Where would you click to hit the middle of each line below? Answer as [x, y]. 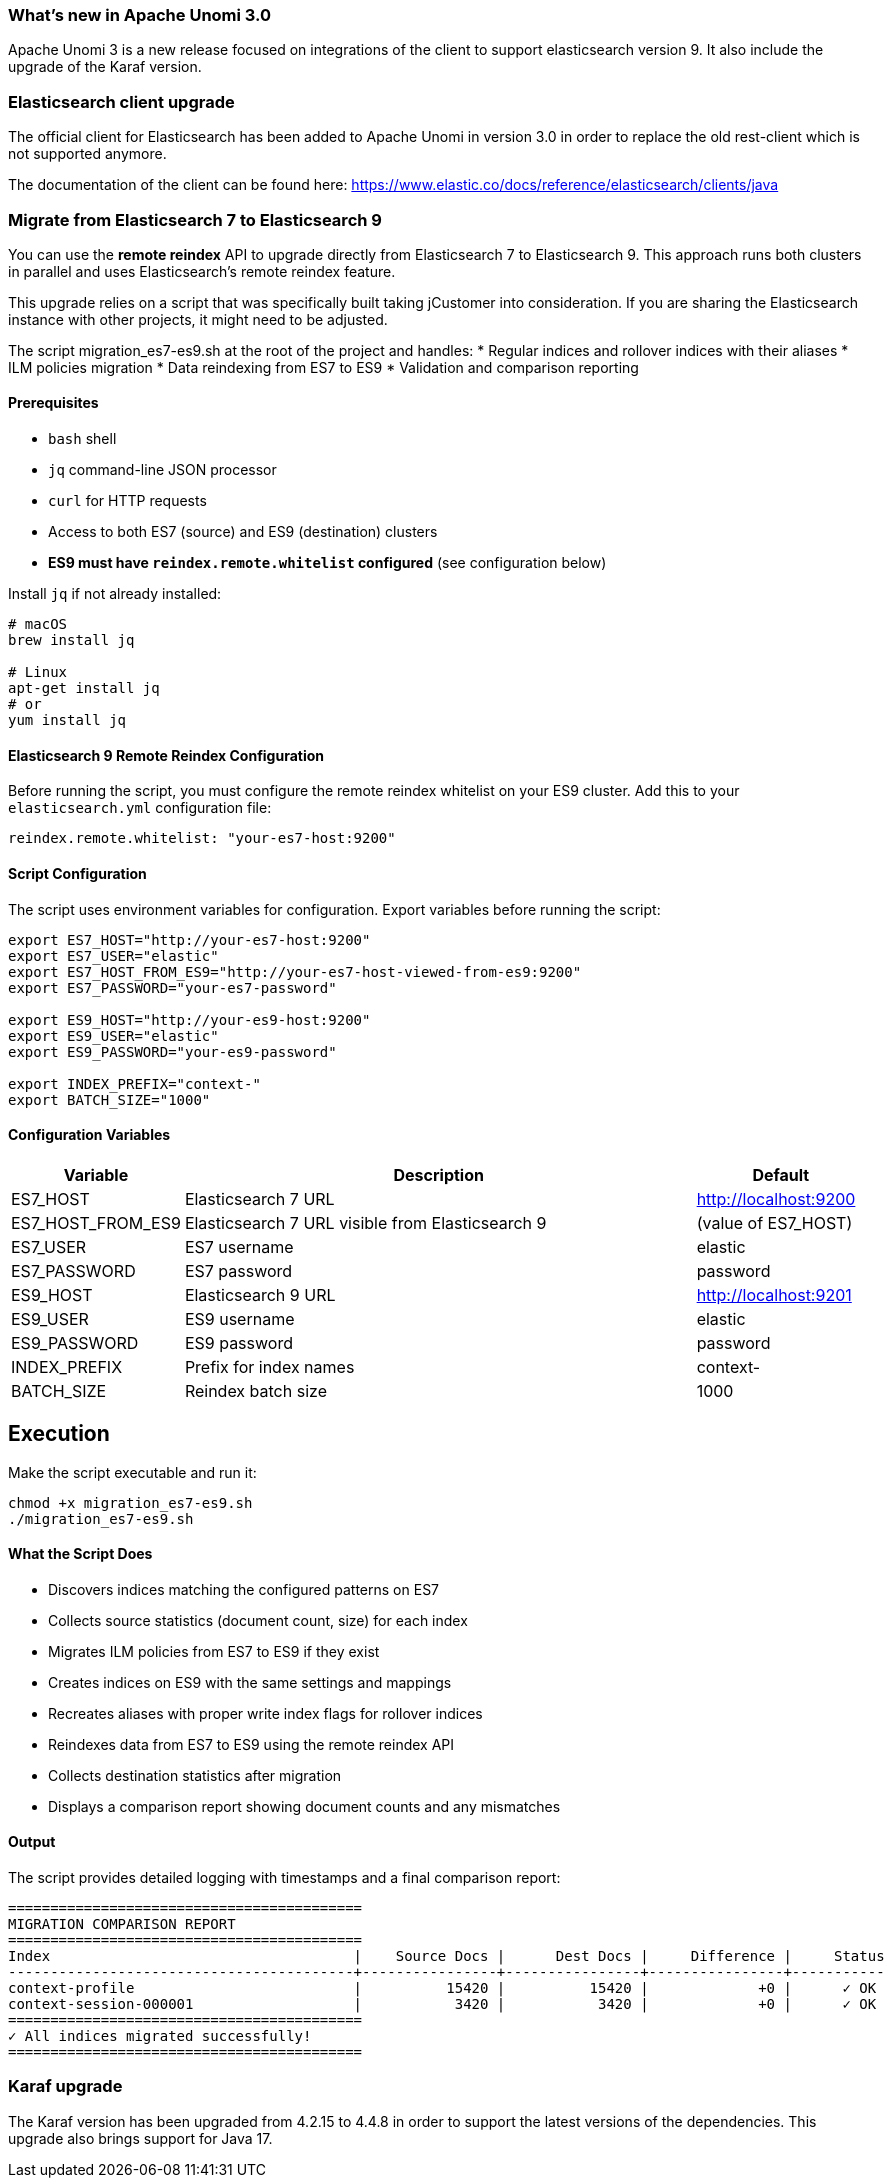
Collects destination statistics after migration [195, 1775]
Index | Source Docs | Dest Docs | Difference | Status [446, 1956]
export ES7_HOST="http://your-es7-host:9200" [189, 939]
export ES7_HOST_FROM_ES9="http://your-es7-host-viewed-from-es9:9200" [295, 971]
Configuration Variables [89, 1135]
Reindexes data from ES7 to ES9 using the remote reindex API [251, 1744]
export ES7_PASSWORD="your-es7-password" [172, 987]
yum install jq [67, 720]
